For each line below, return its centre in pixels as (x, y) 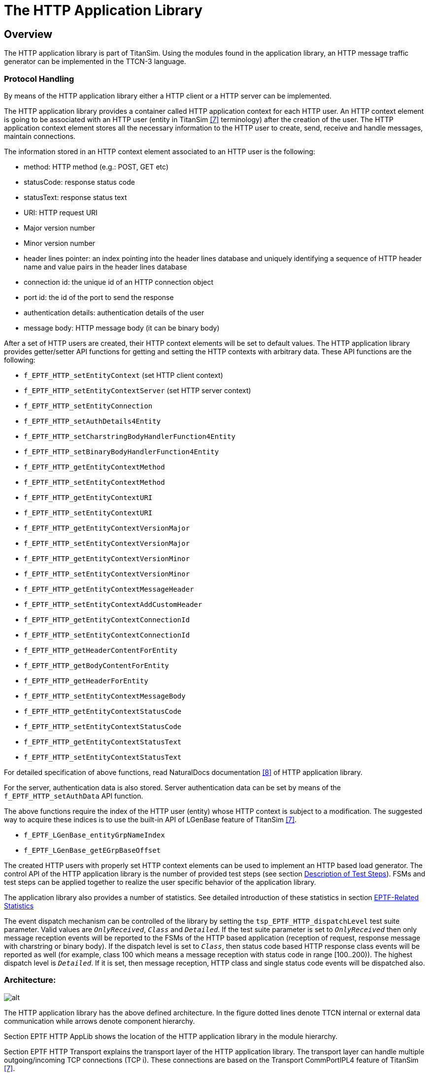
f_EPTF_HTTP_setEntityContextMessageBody (105, 696)
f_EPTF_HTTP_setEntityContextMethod (94, 482)
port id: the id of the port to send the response (99, 297)
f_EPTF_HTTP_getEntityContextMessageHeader (109, 589)
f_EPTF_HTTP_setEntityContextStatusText (103, 757)
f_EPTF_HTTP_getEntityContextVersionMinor (107, 558)
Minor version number (60, 243)
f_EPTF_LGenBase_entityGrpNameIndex (94, 835)
